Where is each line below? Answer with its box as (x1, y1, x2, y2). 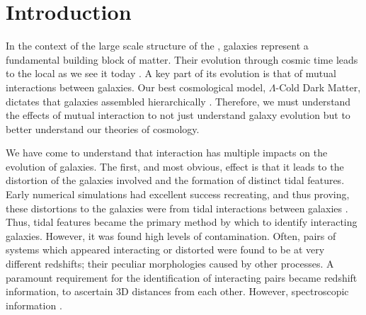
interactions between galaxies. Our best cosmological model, (6, 79, 266, 94)
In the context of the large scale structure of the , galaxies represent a (6, 38, 309, 53)
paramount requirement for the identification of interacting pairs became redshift (6, 270, 358, 285)
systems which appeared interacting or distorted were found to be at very (6, 242, 325, 257)
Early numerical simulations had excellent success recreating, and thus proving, (6, 187, 350, 202)
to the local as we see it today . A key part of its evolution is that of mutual (6, 66, 336, 81)
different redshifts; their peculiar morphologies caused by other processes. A (6, 256, 334, 271)
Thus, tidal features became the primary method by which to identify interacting (6, 214, 358, 229)
